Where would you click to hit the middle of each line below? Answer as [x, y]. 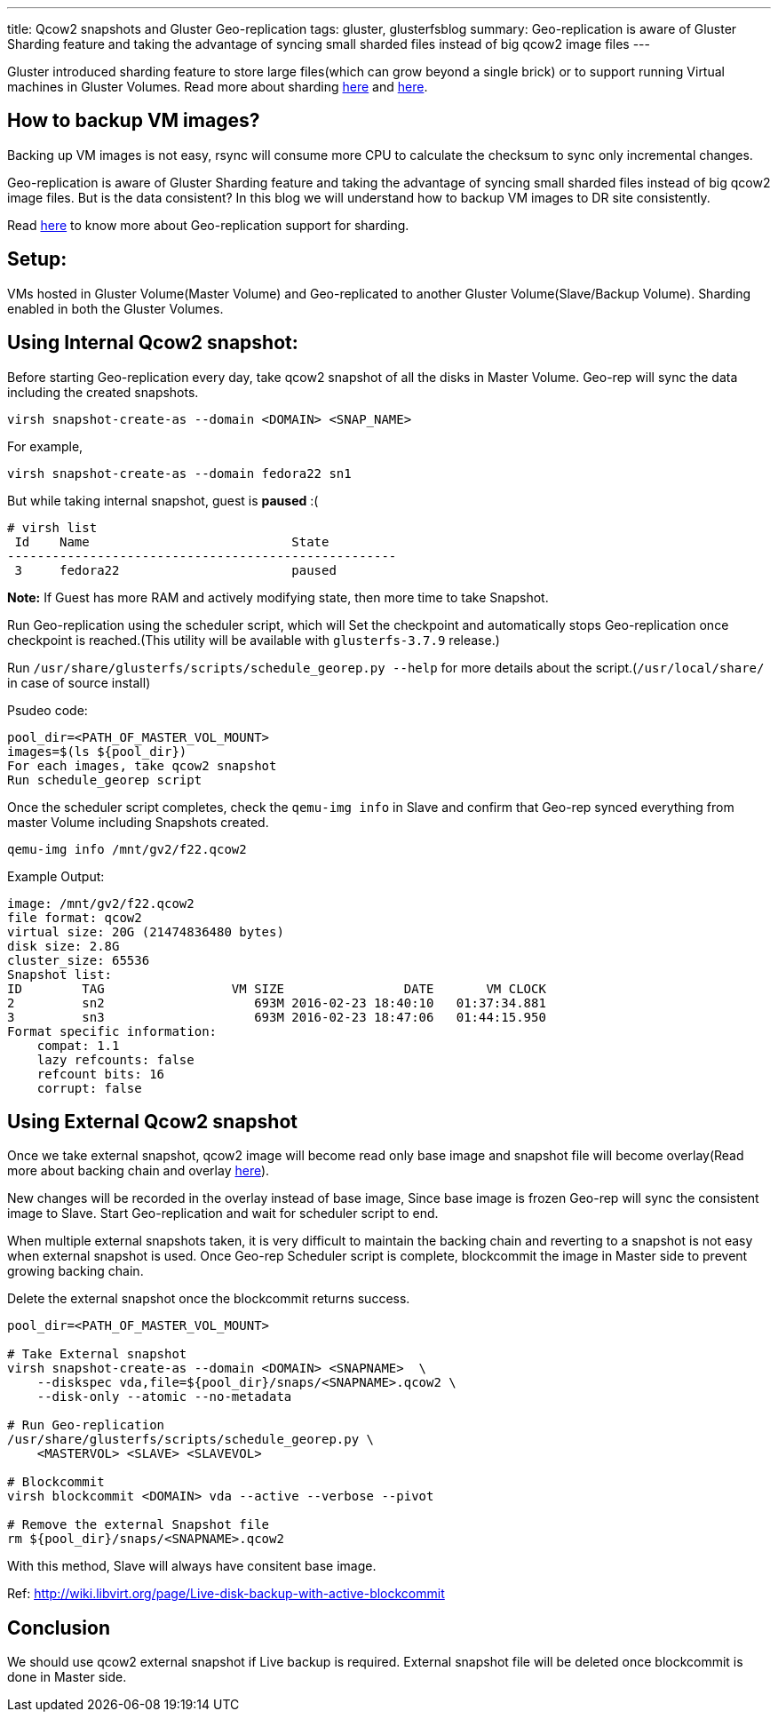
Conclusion [59, 1627]
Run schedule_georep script [105, 780]
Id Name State [172, 541]
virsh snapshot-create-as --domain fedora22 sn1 [179, 473]
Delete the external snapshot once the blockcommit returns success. [209, 1299]
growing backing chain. [75, 1271]
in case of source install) [79, 682]
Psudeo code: [48, 710]
